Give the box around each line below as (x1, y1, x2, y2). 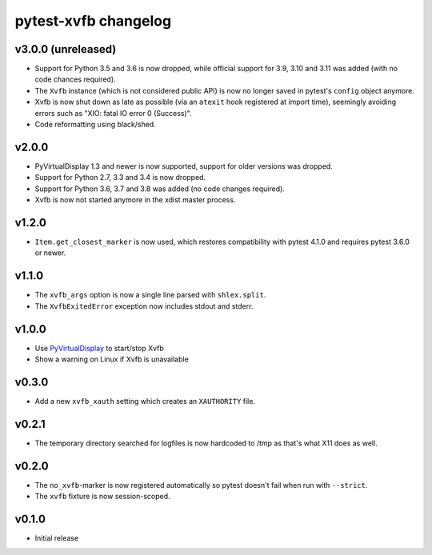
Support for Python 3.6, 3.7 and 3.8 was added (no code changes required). (34, 184, 286, 194)
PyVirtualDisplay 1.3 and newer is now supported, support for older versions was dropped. (34, 161, 334, 171)
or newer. (34, 248, 66, 258)
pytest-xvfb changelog (14, 12, 172, 30)
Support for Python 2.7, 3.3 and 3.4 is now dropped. (34, 173, 206, 182)
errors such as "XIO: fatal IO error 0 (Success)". (34, 108, 192, 118)
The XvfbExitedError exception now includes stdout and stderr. (34, 301, 254, 311)
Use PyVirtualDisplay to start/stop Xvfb (34, 343, 164, 353)
